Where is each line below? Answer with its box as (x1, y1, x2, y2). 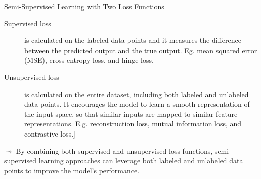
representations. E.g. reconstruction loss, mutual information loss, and (24, 118, 242, 129)
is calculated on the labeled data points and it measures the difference (24, 35, 241, 46)
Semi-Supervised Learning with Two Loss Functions (4, 1, 164, 11)
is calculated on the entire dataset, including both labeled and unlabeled (24, 88, 249, 99)
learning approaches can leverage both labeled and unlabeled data (38, 155, 243, 166)
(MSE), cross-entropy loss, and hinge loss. (24, 55, 154, 65)
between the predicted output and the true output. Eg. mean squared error (24, 44, 257, 55)
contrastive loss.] (24, 128, 75, 139)
